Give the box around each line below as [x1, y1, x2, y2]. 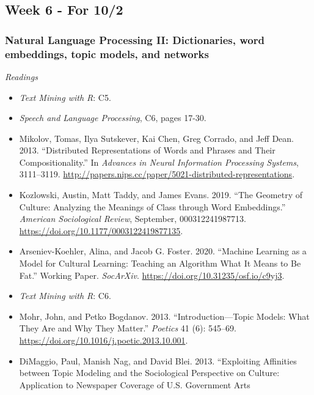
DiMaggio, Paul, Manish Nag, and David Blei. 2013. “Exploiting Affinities [19, 354, 297, 367]
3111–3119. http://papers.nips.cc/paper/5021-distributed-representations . [19, 168, 295, 180]
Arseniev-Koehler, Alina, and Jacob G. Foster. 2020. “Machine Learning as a [19, 245, 307, 257]
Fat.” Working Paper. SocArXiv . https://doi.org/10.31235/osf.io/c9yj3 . [19, 268, 285, 281]
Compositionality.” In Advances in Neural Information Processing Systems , [19, 155, 299, 168]
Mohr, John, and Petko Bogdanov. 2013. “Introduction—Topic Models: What [19, 309, 310, 322]
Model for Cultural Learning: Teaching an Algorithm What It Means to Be [19, 257, 301, 270]
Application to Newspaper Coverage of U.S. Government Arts [19, 378, 250, 391]
